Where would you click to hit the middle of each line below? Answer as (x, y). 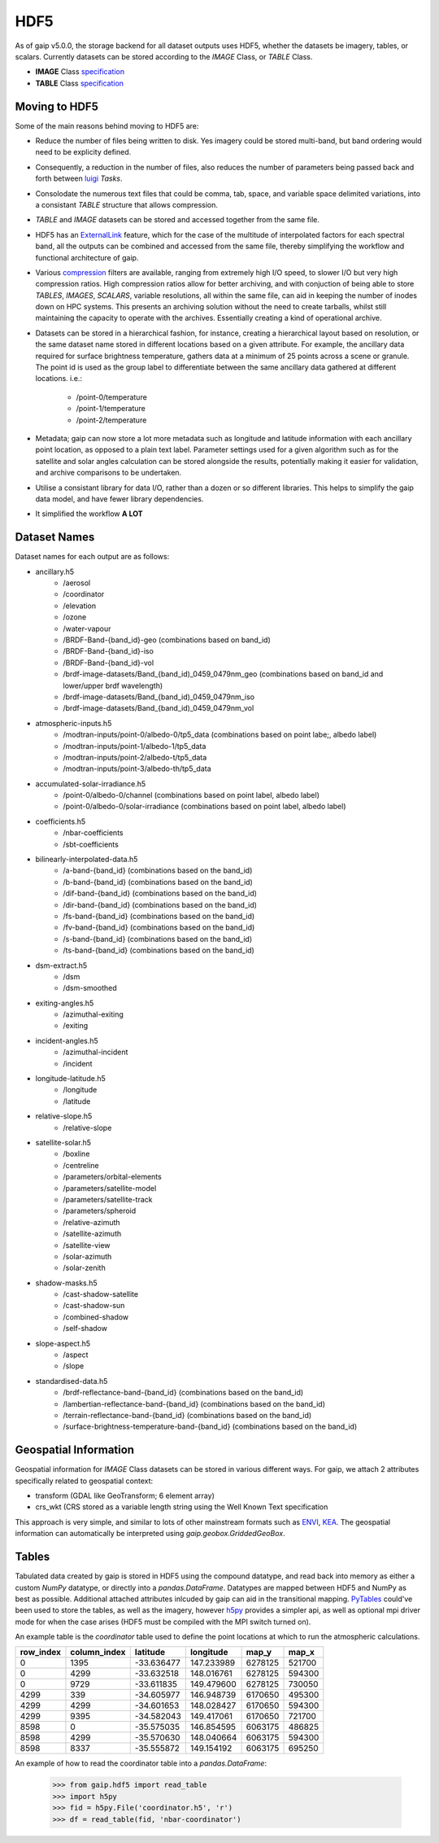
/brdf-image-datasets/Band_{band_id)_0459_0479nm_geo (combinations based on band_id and (223, 674)
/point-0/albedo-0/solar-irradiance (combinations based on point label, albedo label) (204, 807)
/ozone (75, 617)
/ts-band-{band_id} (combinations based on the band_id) (159, 950)
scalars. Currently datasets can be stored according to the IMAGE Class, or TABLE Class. (164, 56)
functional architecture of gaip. (87, 257)
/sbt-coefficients (91, 844)
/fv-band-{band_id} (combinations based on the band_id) (159, 927)
